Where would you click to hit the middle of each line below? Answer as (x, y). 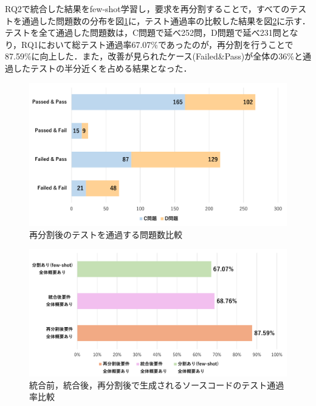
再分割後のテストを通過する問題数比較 (106, 234)
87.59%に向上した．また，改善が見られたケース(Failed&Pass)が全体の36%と (154, 56)
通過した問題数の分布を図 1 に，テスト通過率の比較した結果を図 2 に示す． (166, 20)
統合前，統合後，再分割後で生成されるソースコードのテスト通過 (157, 384)
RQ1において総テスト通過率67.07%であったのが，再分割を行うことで (157, 44)
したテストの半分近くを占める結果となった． (102, 68)
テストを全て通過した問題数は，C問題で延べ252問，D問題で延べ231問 (143, 32)
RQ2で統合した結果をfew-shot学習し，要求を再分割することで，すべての (147, 8)
